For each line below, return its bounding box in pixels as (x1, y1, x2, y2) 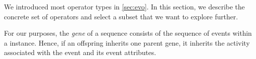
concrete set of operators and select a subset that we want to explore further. (4, 11, 238, 21)
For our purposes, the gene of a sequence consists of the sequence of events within (4, 28, 252, 38)
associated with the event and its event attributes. (4, 47, 156, 58)
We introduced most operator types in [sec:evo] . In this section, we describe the (4, 1, 245, 11)
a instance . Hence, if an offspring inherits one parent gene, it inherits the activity (4, 37, 250, 48)
